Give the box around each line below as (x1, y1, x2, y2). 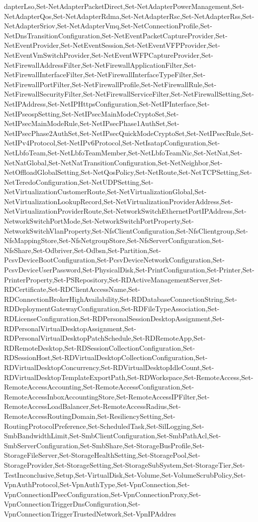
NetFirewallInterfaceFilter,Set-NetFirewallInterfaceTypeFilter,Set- (4, 69, 206, 80)
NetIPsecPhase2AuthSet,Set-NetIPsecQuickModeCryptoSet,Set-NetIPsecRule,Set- (4, 128, 254, 138)
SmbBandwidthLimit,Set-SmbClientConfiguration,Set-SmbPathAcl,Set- (4, 430, 221, 441)
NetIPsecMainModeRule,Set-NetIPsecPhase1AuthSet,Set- (4, 118, 179, 129)
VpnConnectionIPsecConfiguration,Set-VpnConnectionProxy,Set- (4, 489, 201, 499)
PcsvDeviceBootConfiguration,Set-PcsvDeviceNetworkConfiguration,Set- (4, 255, 225, 265)
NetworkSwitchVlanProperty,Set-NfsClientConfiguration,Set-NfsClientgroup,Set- (4, 225, 249, 236)
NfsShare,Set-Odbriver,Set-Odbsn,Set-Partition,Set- (4, 245, 161, 255)
